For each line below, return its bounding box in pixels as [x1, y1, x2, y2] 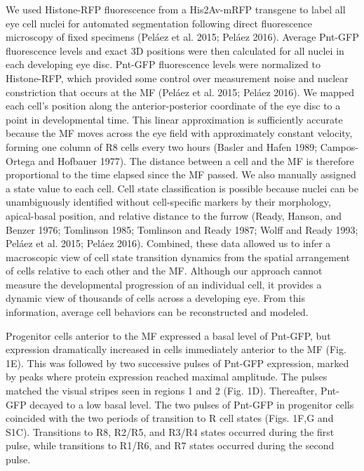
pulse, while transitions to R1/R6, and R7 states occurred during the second [6, 438, 335, 453]
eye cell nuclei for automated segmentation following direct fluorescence [6, 15, 312, 30]
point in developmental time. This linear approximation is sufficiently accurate [6, 112, 343, 126]
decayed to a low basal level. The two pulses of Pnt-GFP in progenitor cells [29, 397, 354, 411]
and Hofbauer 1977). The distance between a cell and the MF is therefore [38, 153, 354, 168]
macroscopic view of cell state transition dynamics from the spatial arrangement [6, 249, 350, 264]
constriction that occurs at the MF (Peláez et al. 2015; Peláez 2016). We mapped [6, 84, 354, 99]
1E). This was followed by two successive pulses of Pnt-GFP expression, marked [6, 355, 349, 370]
